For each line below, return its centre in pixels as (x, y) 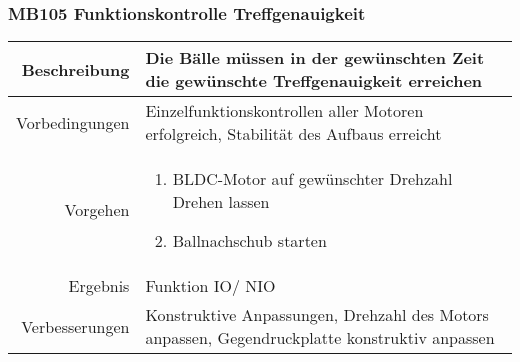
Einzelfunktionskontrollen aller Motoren (284, 111)
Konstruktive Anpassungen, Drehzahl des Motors (317, 315)
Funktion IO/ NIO (210, 286)
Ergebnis (99, 286)
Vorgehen (97, 210)
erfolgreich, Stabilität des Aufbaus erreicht (293, 134)
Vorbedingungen (73, 122)
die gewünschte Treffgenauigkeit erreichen (314, 81)
